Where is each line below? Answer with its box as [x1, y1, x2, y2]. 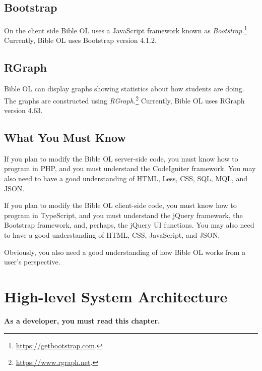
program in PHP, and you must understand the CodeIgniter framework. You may [4, 163, 256, 174]
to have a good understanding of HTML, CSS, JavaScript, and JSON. [4, 230, 220, 240]
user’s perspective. [4, 256, 60, 267]
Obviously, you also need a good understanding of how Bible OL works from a [4, 246, 246, 257]
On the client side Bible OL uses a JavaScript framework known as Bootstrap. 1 [4, 24, 247, 35]
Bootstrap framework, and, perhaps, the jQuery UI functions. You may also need [4, 220, 254, 230]
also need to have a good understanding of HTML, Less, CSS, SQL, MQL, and [4, 173, 247, 184]
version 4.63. [4, 105, 43, 116]
